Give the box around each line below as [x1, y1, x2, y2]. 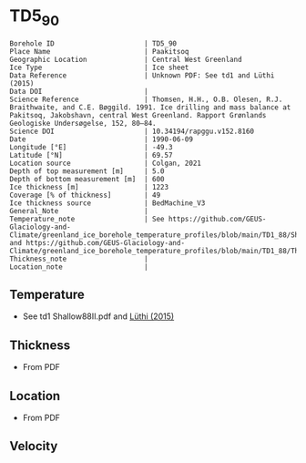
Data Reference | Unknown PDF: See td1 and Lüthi [9, 70, 275, 80]
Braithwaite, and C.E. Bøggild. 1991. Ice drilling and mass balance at [9, 102, 291, 112]
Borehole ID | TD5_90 [9, 38, 178, 48]
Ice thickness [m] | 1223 [9, 182, 169, 191]
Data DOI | [9, 87, 148, 96]
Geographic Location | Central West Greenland [9, 55, 243, 64]
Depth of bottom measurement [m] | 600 [9, 174, 166, 183]
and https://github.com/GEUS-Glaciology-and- [9, 238, 185, 247]
